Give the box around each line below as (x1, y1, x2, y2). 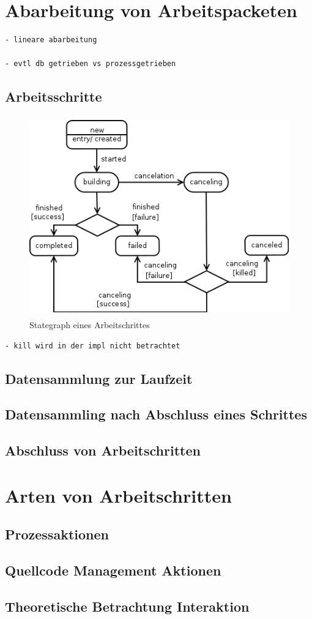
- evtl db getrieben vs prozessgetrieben (5, 59, 176, 69)
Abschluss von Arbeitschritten (5, 441, 201, 460)
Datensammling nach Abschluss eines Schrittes (5, 405, 307, 424)
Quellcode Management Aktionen (5, 561, 221, 580)
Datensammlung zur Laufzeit (5, 369, 193, 388)
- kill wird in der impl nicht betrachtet (5, 341, 180, 350)
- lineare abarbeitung (5, 36, 97, 45)
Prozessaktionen (5, 525, 109, 544)
